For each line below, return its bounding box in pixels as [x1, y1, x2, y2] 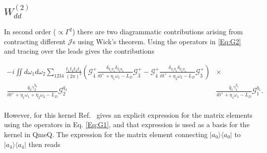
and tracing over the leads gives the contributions [4, 46, 154, 56]
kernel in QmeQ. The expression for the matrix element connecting [4, 129, 208, 139]
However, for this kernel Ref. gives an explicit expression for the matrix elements [4, 109, 253, 120]
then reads [28, 139, 61, 149]
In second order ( [4, 26, 56, 37]
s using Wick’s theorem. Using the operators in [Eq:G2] [72, 36, 241, 46]
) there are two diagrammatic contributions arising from [72, 26, 243, 37]
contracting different [4, 36, 66, 46]
